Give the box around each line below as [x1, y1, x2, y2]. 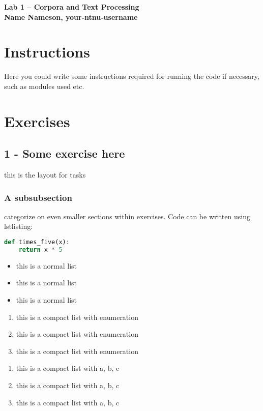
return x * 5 [18, 246, 63, 253]
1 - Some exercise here [4, 145, 125, 161]
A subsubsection [4, 191, 72, 203]
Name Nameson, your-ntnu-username [4, 11, 138, 22]
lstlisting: [4, 221, 33, 231]
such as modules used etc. [4, 80, 84, 91]
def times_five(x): [4, 239, 70, 246]
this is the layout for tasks [4, 169, 86, 180]
